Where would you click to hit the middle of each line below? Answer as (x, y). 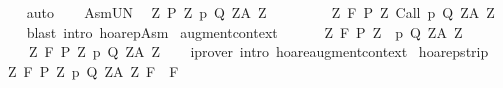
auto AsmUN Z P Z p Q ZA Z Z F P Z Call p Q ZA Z (260, 12)
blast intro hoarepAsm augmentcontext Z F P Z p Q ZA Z (244, 31)
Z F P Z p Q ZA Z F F (93, 70)
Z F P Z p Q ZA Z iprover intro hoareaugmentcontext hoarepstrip (258, 51)
